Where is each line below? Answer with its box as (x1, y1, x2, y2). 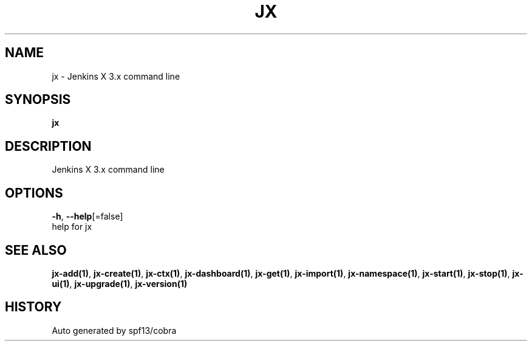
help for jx (52, 221, 92, 232)
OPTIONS (5, 185, 63, 201)
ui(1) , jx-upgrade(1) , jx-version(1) (52, 278, 188, 289)
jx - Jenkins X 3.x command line (52, 71, 180, 81)
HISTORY (5, 299, 62, 315)
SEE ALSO (5, 242, 67, 258)
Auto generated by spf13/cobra (52, 325, 177, 336)
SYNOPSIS (5, 92, 71, 108)
